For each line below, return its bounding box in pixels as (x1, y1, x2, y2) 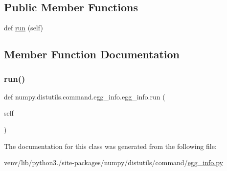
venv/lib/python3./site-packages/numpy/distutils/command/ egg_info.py (4, 157, 223, 168)
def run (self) (4, 23, 43, 33)
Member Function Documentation (4, 47, 180, 62)
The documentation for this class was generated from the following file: (4, 141, 217, 151)
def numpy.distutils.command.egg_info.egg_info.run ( (4, 91, 165, 101)
